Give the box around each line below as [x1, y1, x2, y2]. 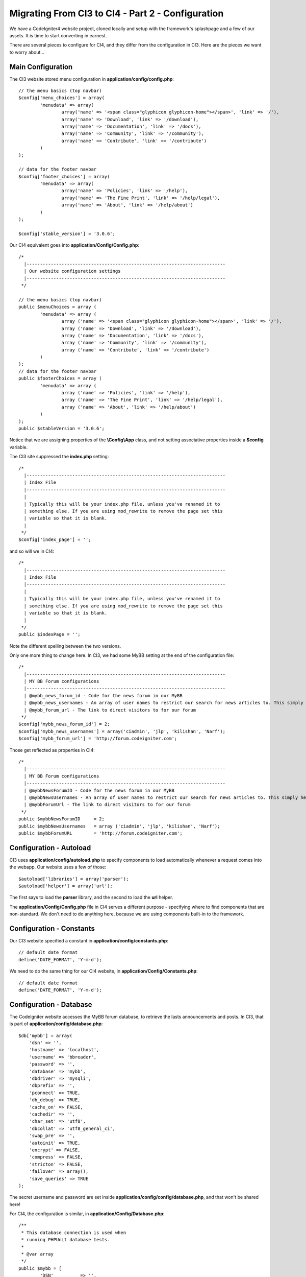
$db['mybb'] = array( [18, 1032, 72, 1038]
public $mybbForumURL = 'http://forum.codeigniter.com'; [18, 830, 183, 836]
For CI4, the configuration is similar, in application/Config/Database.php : [9, 1211, 165, 1217]
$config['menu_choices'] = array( [18, 95, 105, 101]
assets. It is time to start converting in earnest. [9, 32, 107, 38]
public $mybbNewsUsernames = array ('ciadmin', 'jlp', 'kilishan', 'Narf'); [18, 823, 220, 829]
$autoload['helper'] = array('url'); [18, 883, 113, 889]
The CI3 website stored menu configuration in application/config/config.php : [9, 76, 174, 82]
